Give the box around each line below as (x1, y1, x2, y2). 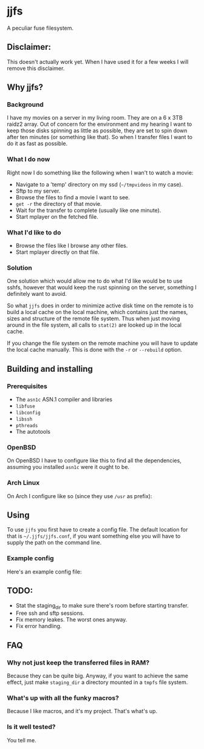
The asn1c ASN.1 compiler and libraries (15, 396, 113, 403)
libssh (15, 416, 33, 423)
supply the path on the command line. (7, 539, 102, 546)
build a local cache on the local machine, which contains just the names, (7, 309, 188, 316)
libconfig (15, 410, 41, 416)
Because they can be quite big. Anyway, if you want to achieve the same (7, 672, 189, 680)
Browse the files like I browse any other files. (15, 242, 128, 250)
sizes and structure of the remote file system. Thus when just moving (7, 315, 180, 323)
